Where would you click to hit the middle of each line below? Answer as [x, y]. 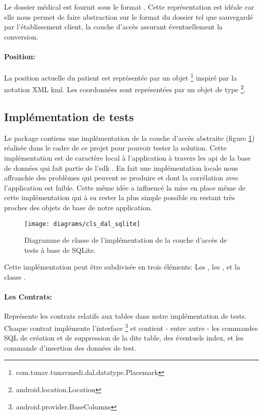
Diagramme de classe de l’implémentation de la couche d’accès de [126, 240]
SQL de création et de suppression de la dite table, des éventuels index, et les [124, 338]
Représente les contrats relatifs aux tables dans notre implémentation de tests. [125, 316]
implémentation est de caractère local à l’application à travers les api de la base [127, 158]
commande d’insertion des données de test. [70, 347]
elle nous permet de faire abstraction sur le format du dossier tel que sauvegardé [129, 16]
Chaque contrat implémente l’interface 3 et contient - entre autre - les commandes [131, 327]
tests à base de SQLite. [60, 250]
